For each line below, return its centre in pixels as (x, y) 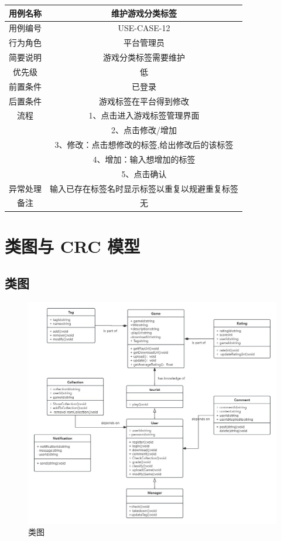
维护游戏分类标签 (144, 13)
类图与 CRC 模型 (73, 246)
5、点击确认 (144, 173)
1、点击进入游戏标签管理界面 (144, 115)
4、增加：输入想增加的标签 (144, 159)
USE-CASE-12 (144, 28)
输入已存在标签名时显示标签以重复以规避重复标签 (144, 188)
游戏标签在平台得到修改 (144, 101)
